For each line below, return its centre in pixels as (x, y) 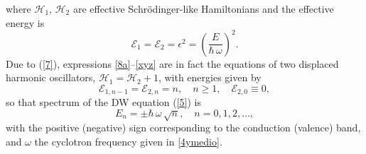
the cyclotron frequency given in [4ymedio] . (128, 141)
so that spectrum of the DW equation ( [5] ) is (104, 102)
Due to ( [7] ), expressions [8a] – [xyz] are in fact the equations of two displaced (172, 63)
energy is (25, 22)
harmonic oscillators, (51, 77)
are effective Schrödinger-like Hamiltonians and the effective (203, 8)
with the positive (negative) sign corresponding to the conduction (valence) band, (183, 128)
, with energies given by (210, 77)
